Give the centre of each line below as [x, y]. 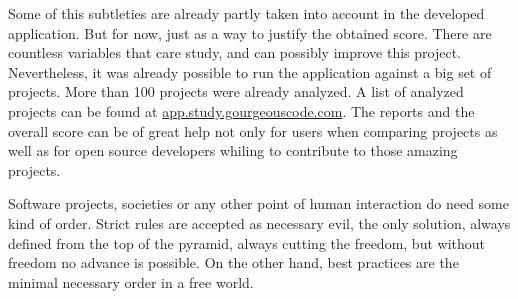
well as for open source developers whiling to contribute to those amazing [233, 150]
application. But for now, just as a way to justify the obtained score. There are [250, 32]
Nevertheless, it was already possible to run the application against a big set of [250, 71]
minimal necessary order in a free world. [131, 281]
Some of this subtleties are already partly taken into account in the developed [246, 13]
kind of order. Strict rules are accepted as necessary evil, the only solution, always [259, 222]
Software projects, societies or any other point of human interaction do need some [258, 203]
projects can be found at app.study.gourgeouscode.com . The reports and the [241, 110]
